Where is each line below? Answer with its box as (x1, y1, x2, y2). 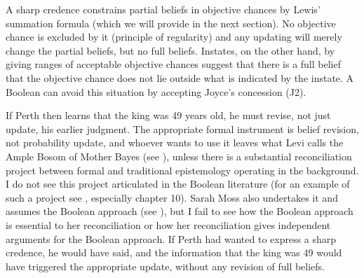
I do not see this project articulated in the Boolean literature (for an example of (6, 176, 350, 191)
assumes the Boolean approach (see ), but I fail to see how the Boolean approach (6, 204, 353, 218)
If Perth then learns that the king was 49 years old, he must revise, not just (6, 108, 331, 123)
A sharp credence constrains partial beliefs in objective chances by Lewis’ (6, 2, 321, 16)
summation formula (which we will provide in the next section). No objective (6, 15, 336, 30)
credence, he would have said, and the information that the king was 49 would (6, 245, 342, 260)
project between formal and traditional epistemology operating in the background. (6, 162, 359, 177)
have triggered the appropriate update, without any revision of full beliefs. (6, 258, 325, 273)
